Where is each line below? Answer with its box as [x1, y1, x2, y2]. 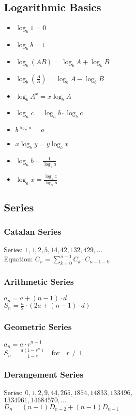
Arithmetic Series [4, 276, 74, 288]
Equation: [4, 254, 33, 264]
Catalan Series [4, 225, 61, 237]
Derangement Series [4, 368, 84, 380]
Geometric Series [4, 321, 72, 333]
